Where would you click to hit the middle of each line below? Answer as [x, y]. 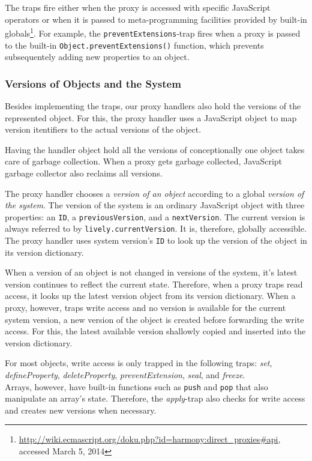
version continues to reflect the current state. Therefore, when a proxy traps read [154, 284]
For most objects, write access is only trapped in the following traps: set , [139, 363]
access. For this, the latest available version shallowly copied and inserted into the [155, 331]
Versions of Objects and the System [93, 83]
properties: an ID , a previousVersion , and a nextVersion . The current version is [155, 216]
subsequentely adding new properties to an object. [97, 57]
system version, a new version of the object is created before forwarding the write [154, 319]
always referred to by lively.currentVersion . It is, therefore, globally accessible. [156, 228]
